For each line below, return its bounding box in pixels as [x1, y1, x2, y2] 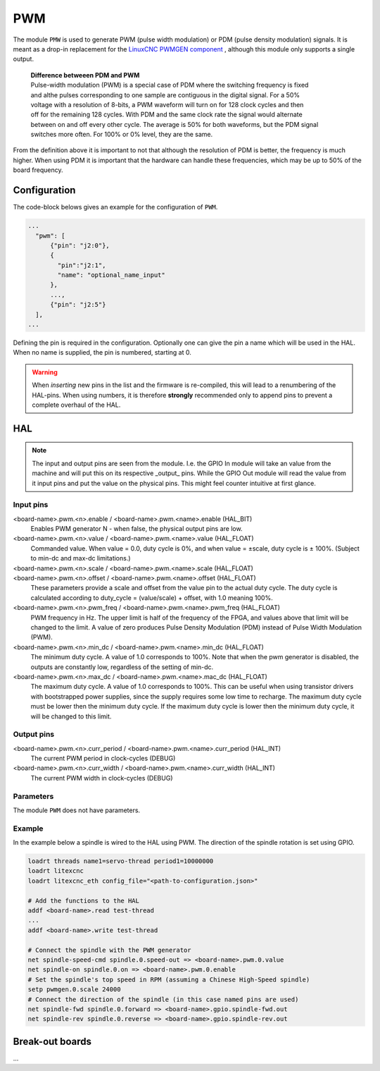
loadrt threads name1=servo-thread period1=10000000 [27, 857, 214, 865]
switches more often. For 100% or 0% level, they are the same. [30, 130, 213, 139]
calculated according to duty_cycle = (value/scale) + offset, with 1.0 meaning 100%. [30, 593, 274, 602]
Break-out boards [13, 1035, 91, 1047]
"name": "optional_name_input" [57, 271, 165, 279]
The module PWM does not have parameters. [13, 806, 141, 814]
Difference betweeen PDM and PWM [30, 71, 140, 79]
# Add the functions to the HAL [27, 896, 140, 905]
